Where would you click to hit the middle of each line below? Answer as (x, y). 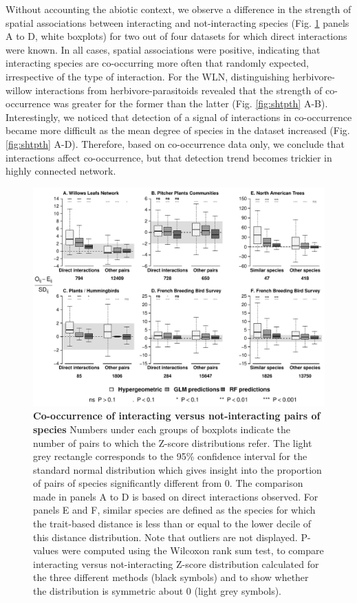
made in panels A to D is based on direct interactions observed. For (176, 496)
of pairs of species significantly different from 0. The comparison (168, 483)
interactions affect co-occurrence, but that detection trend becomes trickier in (169, 157)
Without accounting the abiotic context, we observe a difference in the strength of (178, 9)
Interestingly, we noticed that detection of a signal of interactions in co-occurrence (179, 117)
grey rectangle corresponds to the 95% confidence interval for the (170, 456)
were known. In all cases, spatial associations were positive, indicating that (163, 49)
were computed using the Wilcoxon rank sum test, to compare (193, 550)
